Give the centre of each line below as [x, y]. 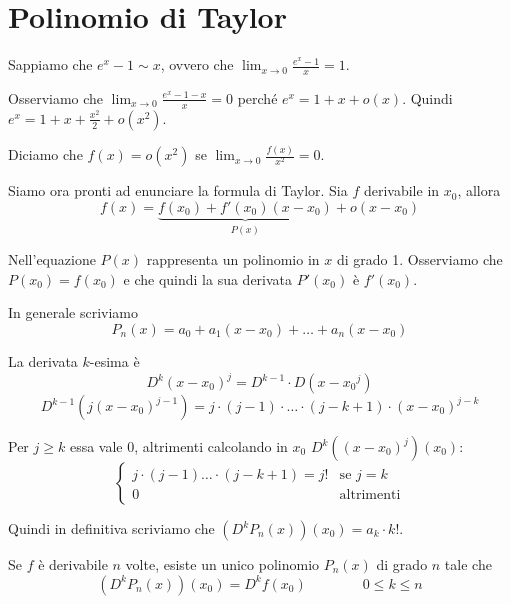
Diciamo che [45, 154]
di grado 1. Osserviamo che [419, 259]
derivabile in [401, 190]
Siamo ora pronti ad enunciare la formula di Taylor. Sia [178, 190]
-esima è [114, 360]
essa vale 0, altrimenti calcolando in [178, 446]
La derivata [43, 360]
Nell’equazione [52, 259]
